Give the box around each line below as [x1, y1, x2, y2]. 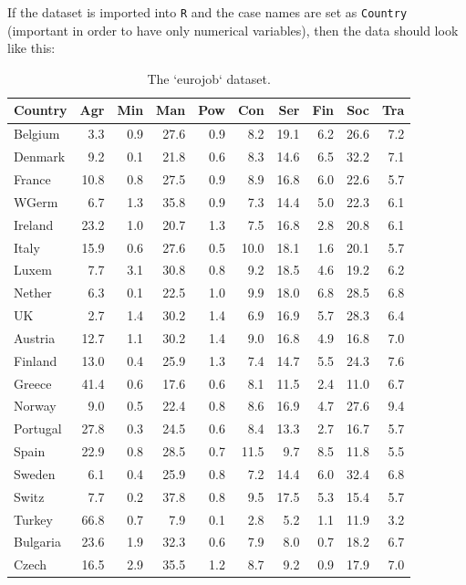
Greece [14, 373, 52, 392]
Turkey [14, 509, 53, 528]
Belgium [14, 124, 60, 143]
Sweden [14, 464, 56, 483]
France [14, 169, 51, 188]
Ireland [14, 214, 54, 234]
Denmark [14, 147, 66, 166]
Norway [14, 396, 57, 415]
